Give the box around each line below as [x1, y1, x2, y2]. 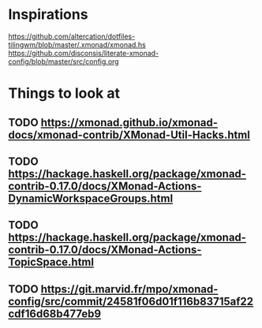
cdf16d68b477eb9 [8, 307, 101, 320]
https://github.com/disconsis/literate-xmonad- [8, 48, 159, 58]
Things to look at [8, 84, 121, 102]
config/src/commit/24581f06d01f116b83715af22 [8, 294, 254, 308]
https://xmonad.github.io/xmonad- [40, 116, 219, 129]
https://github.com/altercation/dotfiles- [8, 32, 136, 41]
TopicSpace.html [8, 255, 95, 269]
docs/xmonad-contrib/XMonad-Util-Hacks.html [8, 128, 251, 141]
